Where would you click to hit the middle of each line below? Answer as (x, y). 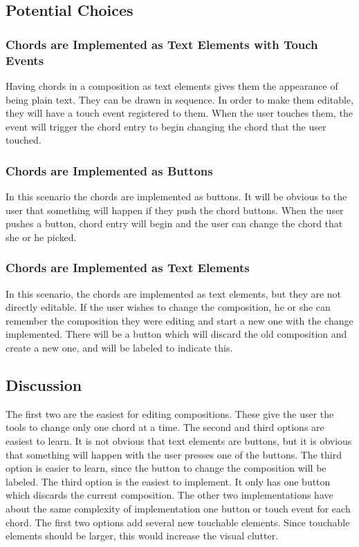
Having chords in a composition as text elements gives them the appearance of (172, 85)
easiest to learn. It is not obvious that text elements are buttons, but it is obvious (179, 441)
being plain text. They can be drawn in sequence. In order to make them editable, (180, 99)
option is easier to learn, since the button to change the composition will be (166, 468)
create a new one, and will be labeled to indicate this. (119, 348)
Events (25, 60)
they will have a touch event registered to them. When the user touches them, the (179, 113)
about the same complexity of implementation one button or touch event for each (178, 509)
